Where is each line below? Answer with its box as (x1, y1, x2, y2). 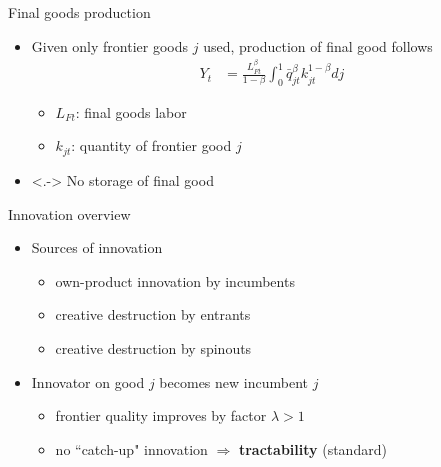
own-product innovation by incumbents (55, 270, 295, 291)
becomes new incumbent (159, 371, 308, 392)
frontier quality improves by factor (55, 405, 267, 426)
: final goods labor (75, 101, 187, 122)
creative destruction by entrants (55, 304, 251, 325)
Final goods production (8, 2, 151, 22)
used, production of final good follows (203, 35, 433, 56)
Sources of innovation (31, 237, 163, 258)
